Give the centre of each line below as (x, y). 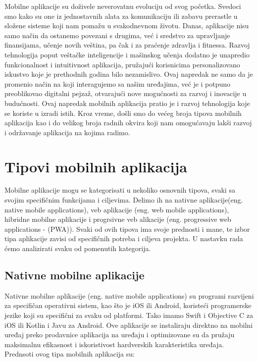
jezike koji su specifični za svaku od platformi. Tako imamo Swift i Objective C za (129, 315)
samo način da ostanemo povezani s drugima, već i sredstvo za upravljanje (117, 35)
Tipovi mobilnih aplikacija (96, 166)
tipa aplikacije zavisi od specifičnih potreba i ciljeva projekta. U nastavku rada (124, 238)
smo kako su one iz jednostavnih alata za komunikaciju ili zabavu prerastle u (121, 16)
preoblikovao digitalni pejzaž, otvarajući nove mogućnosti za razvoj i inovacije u (126, 93)
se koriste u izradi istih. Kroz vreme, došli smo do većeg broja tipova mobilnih (123, 113)
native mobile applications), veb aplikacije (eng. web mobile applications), (117, 209)
